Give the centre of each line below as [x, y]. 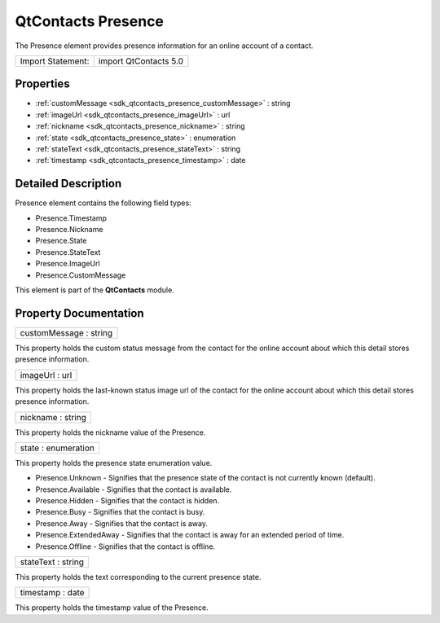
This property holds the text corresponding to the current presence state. [138, 577]
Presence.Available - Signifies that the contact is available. [134, 489]
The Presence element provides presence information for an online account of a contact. [164, 46]
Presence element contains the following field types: [103, 203]
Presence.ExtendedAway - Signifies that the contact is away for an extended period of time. [190, 535]
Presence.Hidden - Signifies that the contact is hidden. [128, 501]
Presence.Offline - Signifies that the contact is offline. [125, 546]
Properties [42, 84]
